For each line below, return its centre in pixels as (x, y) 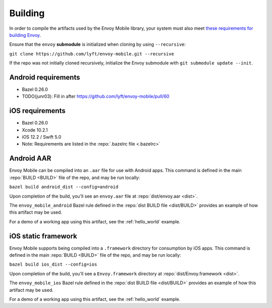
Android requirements (45, 77)
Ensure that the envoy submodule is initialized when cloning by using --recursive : (97, 44)
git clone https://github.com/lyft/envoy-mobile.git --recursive (92, 54)
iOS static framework (43, 236)
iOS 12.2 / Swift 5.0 (42, 137)
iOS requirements (37, 111)
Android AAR (30, 159)
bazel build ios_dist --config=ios (53, 264)
